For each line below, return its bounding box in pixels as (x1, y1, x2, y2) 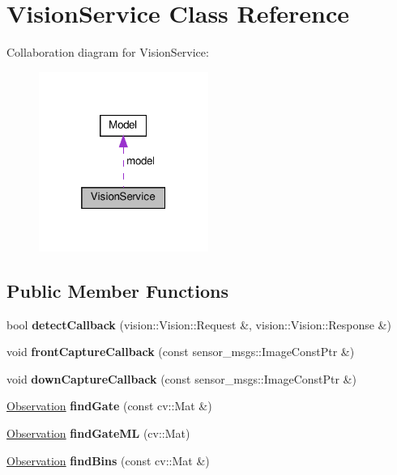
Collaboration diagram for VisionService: (6, 44, 209, 61)
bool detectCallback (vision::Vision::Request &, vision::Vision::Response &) (6, 316, 391, 333)
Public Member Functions (6, 278, 228, 303)
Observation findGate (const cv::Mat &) (6, 397, 212, 414)
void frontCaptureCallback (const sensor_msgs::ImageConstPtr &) (6, 343, 355, 360)
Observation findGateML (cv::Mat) (6, 424, 190, 441)
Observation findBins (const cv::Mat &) (6, 452, 210, 469)
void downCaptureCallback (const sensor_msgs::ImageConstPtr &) (6, 370, 356, 387)
